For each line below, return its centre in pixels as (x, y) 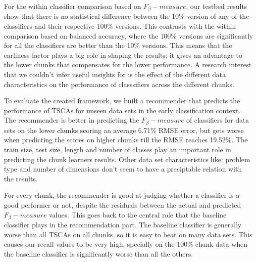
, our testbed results (216, 6)
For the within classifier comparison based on (73, 6)
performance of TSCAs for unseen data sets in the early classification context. (122, 110)
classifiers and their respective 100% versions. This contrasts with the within (120, 26)
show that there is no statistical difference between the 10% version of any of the (127, 16)
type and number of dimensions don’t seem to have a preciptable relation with (123, 169)
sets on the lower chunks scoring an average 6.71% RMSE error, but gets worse (124, 130)
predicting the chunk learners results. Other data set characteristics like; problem (127, 159)
